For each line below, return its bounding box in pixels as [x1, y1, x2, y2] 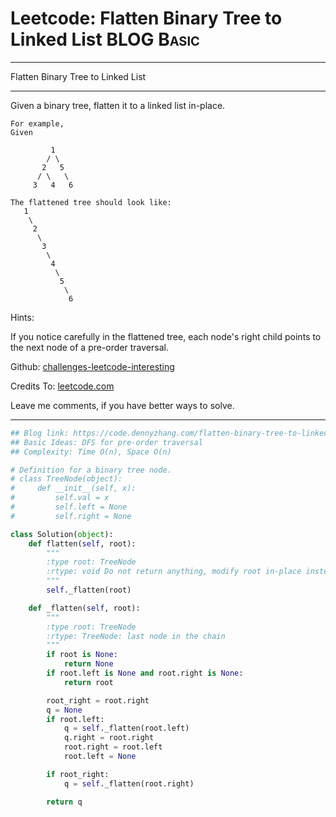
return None [63, 659, 114, 669]
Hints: [10, 311, 35, 323]
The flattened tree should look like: [10, 197, 172, 207]
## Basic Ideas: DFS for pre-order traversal [10, 437, 203, 447]
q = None [46, 705, 83, 715]
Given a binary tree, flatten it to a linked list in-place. [10, 99, 226, 111]
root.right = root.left [63, 742, 163, 752]
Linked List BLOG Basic [10, 28, 200, 51]
